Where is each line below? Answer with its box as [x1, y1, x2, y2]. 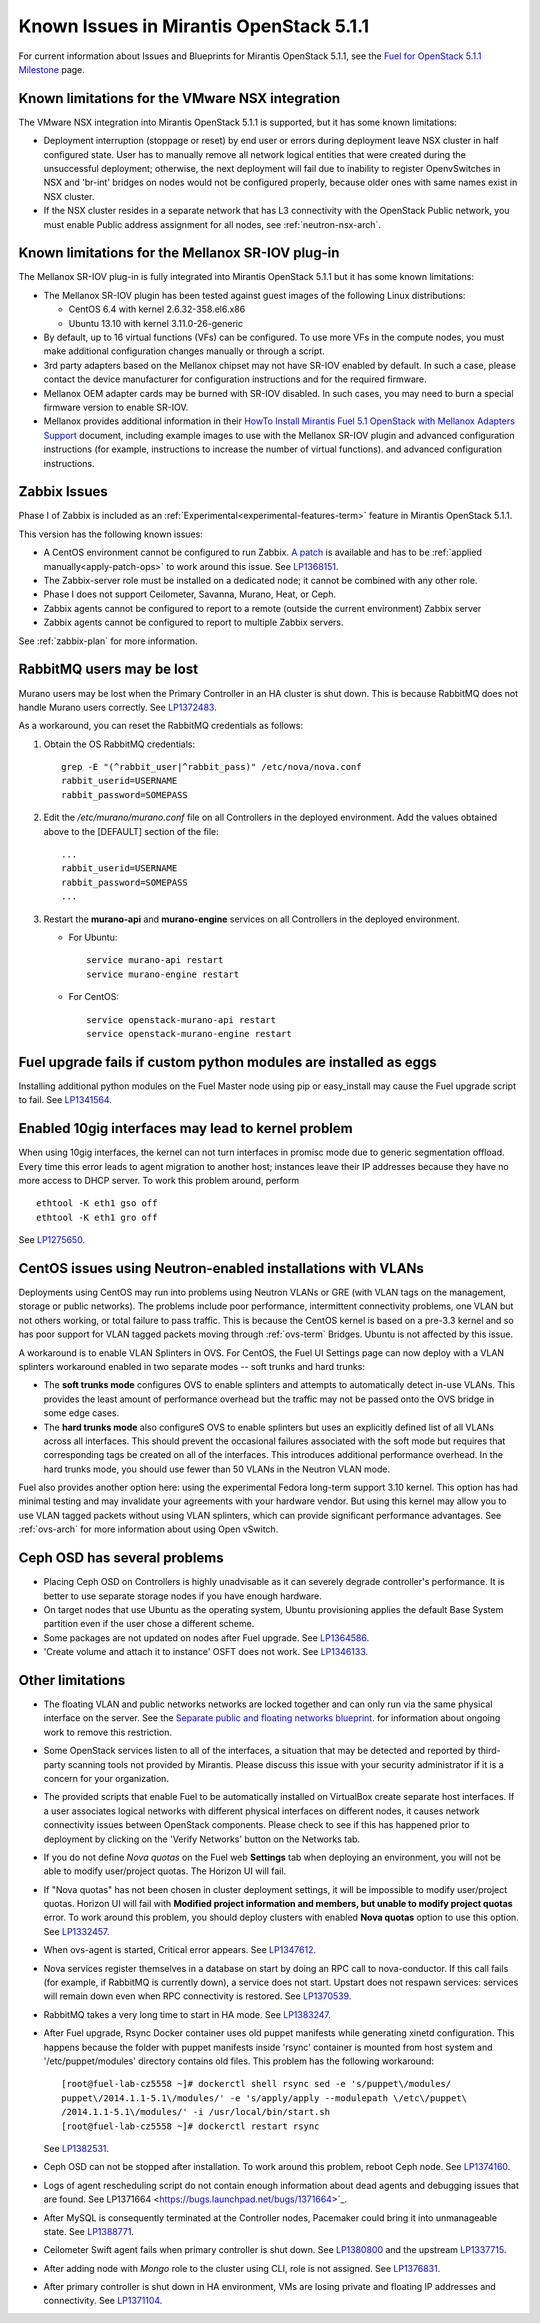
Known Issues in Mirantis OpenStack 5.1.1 [18, 15, 370, 37]
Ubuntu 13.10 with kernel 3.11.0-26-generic [68, 317, 244, 329]
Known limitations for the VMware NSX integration [18, 90, 341, 107]
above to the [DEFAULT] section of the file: [43, 825, 219, 837]
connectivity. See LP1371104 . [43, 2295, 163, 2307]
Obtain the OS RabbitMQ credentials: [43, 738, 196, 750]
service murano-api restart [86, 955, 224, 966]
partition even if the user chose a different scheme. [43, 1618, 255, 1630]
